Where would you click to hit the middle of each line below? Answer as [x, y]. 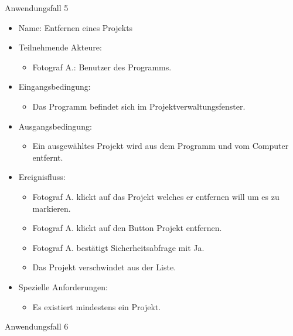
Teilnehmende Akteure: [60, 47]
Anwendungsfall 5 [37, 8]
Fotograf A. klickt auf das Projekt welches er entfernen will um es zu [156, 196]
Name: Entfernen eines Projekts [76, 27]
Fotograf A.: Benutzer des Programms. [102, 67]
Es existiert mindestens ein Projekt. [97, 306]
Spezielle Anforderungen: [63, 286]
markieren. [52, 208]
